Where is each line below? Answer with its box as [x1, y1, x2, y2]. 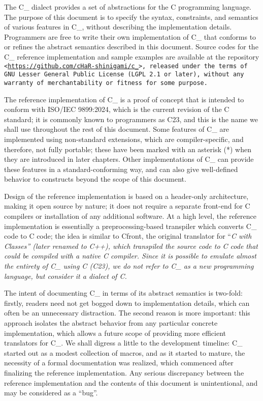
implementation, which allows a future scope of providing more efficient [4, 327, 226, 338]
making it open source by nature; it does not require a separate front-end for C [4, 200, 250, 211]
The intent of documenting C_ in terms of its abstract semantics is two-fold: [4, 288, 243, 298]
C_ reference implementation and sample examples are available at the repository [4, 51, 259, 62]
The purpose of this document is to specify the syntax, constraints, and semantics [4, 11, 258, 22]
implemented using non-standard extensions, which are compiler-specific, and [4, 133, 244, 144]
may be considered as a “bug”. [4, 387, 98, 398]
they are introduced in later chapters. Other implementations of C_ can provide [4, 154, 254, 164]
